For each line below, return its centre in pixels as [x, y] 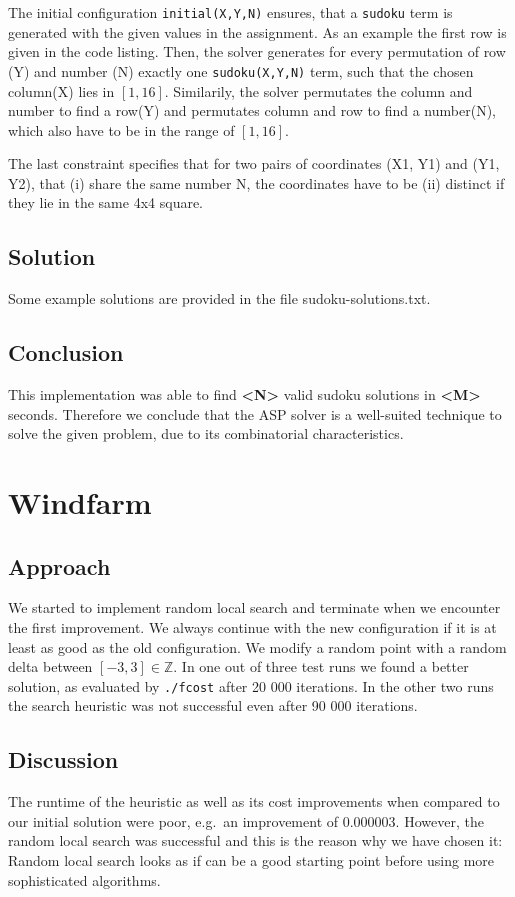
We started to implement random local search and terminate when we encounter [254, 607]
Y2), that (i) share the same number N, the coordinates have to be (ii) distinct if [256, 182]
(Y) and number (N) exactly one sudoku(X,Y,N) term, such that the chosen [241, 70]
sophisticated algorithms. [84, 879]
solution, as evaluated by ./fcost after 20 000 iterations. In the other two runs [251, 685]
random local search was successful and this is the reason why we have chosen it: [255, 840]
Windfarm [80, 502]
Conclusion [66, 352]
